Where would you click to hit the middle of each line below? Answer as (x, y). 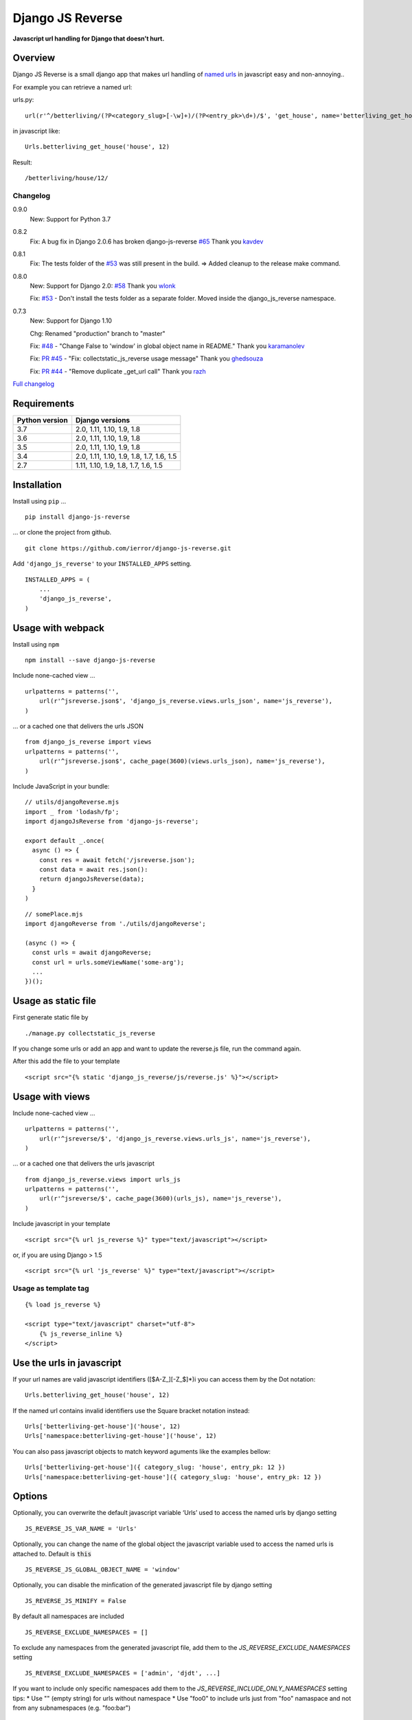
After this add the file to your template (66, 1061)
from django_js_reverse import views (89, 742)
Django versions (103, 420)
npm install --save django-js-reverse (90, 660)
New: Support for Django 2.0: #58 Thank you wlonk (103, 286)
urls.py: (23, 100)
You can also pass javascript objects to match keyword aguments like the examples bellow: (142, 1451)
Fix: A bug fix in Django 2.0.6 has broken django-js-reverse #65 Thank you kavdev (147, 241)
